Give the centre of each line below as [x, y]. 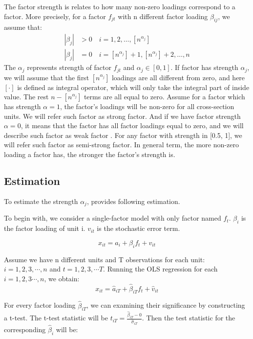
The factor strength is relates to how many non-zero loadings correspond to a [120, 6]
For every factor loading [40, 305]
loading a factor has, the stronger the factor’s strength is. [90, 154]
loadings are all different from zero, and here [178, 77]
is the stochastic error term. [138, 228]
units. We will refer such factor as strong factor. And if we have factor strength [122, 116]
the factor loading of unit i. [45, 228]
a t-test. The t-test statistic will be [56, 318]
